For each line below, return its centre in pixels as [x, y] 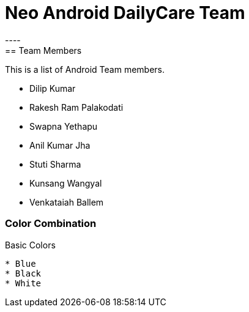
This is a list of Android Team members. [85, 69]
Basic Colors [30, 245]
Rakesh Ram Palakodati [76, 107]
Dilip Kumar [53, 88]
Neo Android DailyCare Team [125, 13]
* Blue [20, 263]
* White [23, 283]
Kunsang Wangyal [66, 183]
